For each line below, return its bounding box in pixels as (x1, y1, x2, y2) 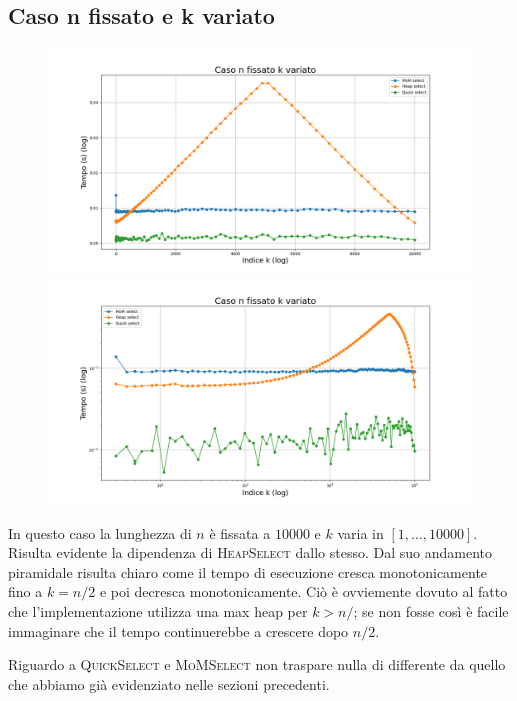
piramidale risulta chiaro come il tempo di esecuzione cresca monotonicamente (8, 561, 488, 582)
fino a (8, 581, 43, 602)
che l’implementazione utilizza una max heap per (8, 600, 308, 621)
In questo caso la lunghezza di (8, 522, 192, 543)
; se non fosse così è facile (353, 600, 509, 621)
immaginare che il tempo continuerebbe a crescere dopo (8, 620, 349, 641)
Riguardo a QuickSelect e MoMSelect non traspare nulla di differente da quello (8, 654, 506, 675)
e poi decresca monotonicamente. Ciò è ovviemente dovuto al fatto (99, 581, 508, 602)
